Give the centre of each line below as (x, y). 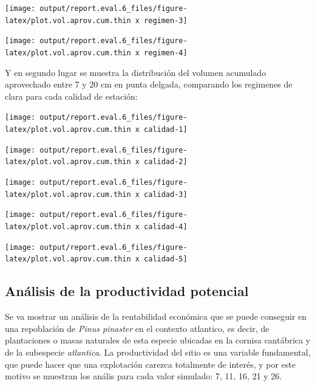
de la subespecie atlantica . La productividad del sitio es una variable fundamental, (158, 352)
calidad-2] (166, 162)
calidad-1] (166, 130)
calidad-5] (166, 259)
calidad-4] (166, 227)
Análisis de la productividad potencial (127, 291)
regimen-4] (166, 53)
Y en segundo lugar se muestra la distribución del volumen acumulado (136, 72)
